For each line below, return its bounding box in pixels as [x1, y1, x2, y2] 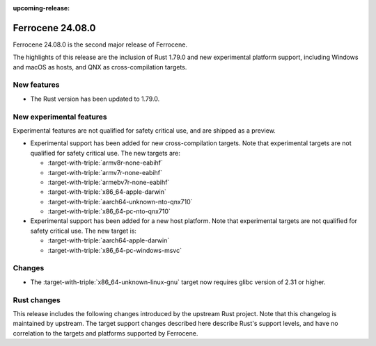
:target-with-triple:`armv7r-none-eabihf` [47, 168, 163, 176]
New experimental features [13, 112, 107, 122]
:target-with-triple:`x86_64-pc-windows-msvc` [47, 246, 182, 254]
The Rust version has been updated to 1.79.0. [30, 94, 160, 103]
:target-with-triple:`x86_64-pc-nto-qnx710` [47, 207, 171, 215]
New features [13, 80, 60, 90]
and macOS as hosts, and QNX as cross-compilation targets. [13, 63, 187, 71]
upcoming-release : [13, 4, 70, 12]
